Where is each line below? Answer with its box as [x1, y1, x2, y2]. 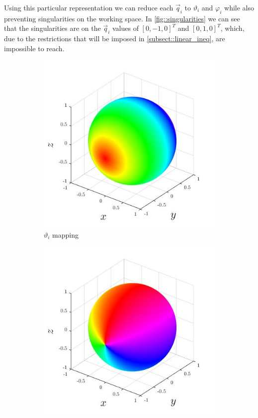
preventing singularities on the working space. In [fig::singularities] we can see [4, 13, 240, 23]
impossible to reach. [4, 43, 65, 53]
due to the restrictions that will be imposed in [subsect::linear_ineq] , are [4, 33, 225, 44]
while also [224, 2, 255, 12]
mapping [52, 229, 79, 240]
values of [112, 23, 139, 33]
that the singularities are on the [4, 23, 101, 33]
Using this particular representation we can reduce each [4, 2, 173, 12]
